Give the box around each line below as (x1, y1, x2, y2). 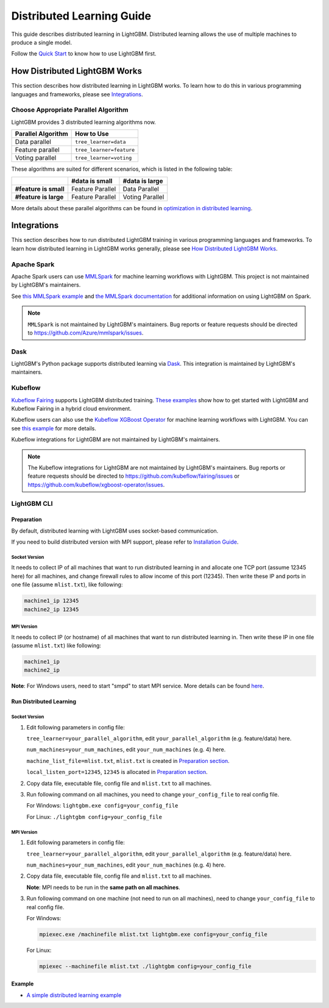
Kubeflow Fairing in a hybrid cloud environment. (11, 405, 132, 412)
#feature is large (15, 193, 64, 201)
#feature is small (15, 185, 65, 193)
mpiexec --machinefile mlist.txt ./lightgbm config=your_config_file (39, 963, 252, 970)
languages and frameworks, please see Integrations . (11, 90, 143, 98)
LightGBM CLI (11, 499, 53, 508)
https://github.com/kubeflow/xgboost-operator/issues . (27, 481, 165, 488)
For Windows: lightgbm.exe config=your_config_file (26, 802, 179, 809)
